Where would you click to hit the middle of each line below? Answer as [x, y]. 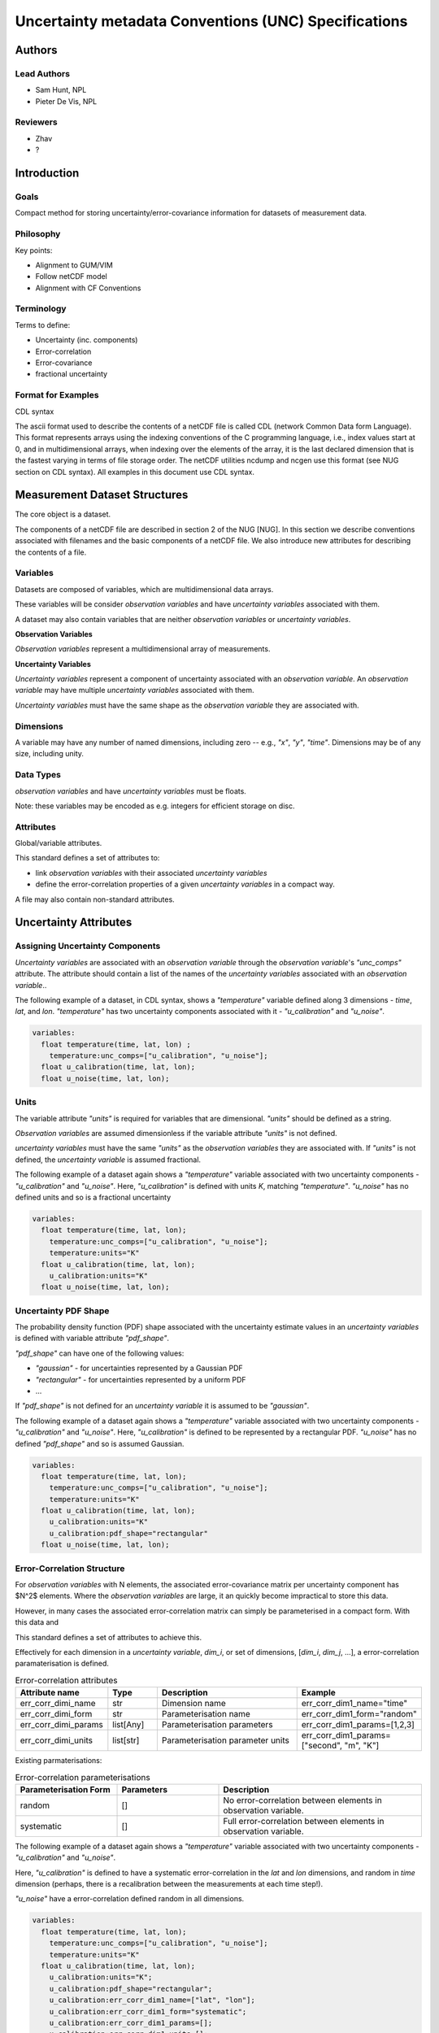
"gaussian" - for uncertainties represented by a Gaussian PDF [139, 1368]
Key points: [34, 250]
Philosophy [38, 234]
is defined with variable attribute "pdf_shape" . [92, 1339]
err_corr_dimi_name [58, 1704]
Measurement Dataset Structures [102, 495]
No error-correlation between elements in [302, 1800]
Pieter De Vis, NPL [66, 101]
